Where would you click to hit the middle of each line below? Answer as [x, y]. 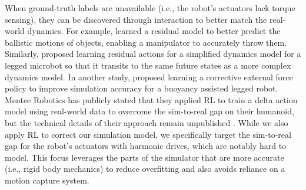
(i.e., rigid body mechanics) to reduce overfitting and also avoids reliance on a [145, 169]
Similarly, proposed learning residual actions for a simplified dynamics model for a [153, 54]
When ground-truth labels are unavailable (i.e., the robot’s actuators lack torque [150, 8]
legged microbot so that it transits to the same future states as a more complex [148, 65]
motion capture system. [47, 180]
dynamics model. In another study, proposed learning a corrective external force [149, 77]
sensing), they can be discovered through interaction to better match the [136, 19]
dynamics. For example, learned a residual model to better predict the [154, 31]
